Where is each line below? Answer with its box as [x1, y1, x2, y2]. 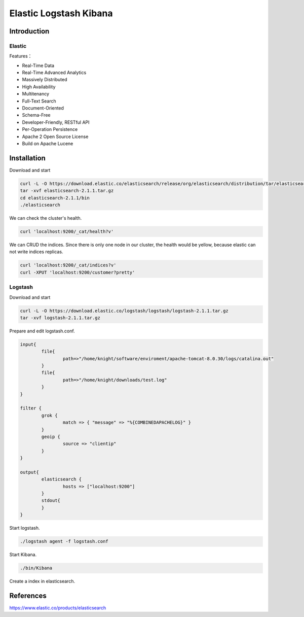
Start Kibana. [9, 552, 37, 558]
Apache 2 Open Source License [22, 133, 89, 140]
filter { [20, 405, 42, 411]
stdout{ [41, 498, 61, 503]
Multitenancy [22, 91, 50, 97]
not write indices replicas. [9, 249, 63, 255]
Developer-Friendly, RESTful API [22, 119, 90, 125]
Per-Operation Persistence [22, 126, 78, 132]
